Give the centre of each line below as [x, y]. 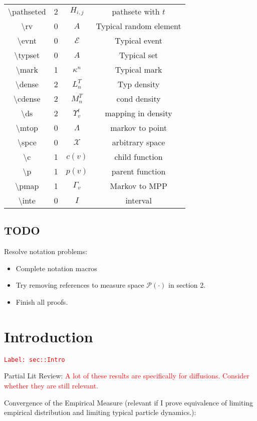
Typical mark [139, 69]
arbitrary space [139, 142]
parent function [139, 171]
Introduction [49, 336]
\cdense [27, 98]
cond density [139, 98]
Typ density [139, 84]
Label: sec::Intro [35, 360]
